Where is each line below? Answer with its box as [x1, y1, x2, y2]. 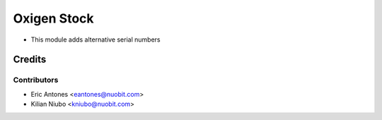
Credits [13, 54, 47, 66]
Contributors [13, 75, 59, 85]
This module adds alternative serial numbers [30, 35, 161, 44]
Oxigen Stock [13, 11, 95, 26]
